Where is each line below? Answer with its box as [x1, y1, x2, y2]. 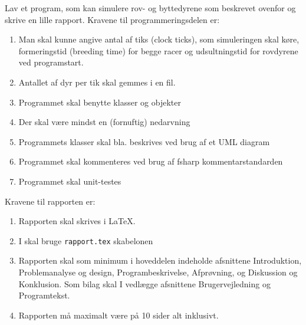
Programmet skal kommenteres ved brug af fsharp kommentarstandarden [18, 155, 283, 168]
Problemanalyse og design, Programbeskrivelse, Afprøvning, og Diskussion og [18, 265, 298, 278]
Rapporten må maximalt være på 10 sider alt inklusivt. [18, 308, 219, 321]
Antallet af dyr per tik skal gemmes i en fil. [18, 75, 176, 88]
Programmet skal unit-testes [18, 175, 121, 187]
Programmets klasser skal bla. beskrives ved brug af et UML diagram [18, 135, 270, 147]
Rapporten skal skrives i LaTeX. [18, 215, 136, 227]
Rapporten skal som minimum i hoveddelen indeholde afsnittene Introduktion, [18, 254, 302, 267]
